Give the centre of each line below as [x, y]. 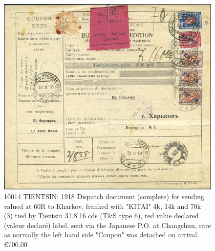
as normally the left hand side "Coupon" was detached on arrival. [101, 235]
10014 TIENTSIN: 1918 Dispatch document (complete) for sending [104, 196]
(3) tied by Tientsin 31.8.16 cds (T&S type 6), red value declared [101, 216]
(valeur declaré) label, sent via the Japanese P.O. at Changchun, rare [107, 225]
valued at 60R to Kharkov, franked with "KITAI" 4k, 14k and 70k [103, 206]
